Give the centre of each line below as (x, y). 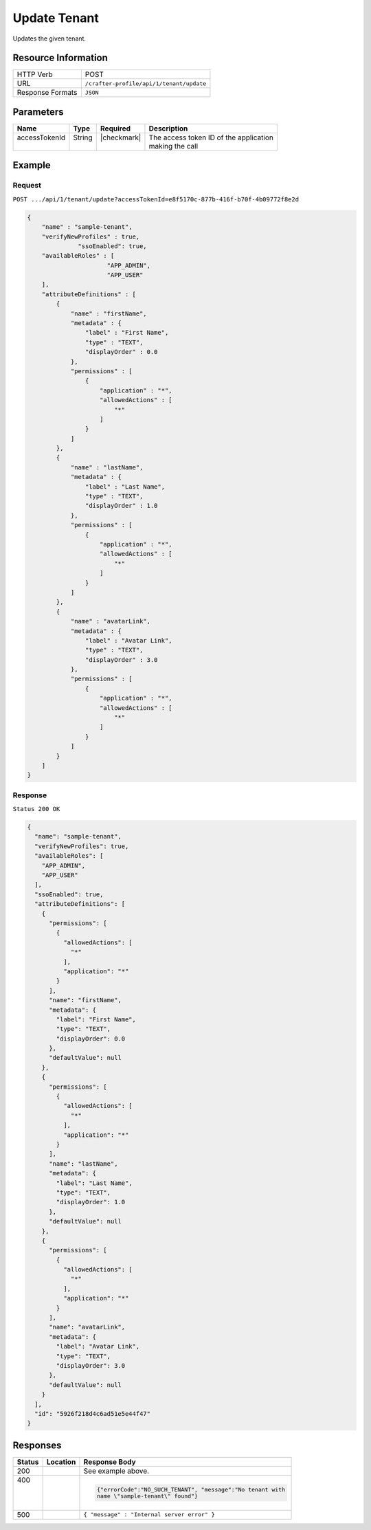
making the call (173, 146)
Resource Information (60, 58)
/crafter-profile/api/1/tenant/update (146, 84)
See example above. (116, 1471)
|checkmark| (121, 137)
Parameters (38, 112)
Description (168, 129)
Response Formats (47, 93)
